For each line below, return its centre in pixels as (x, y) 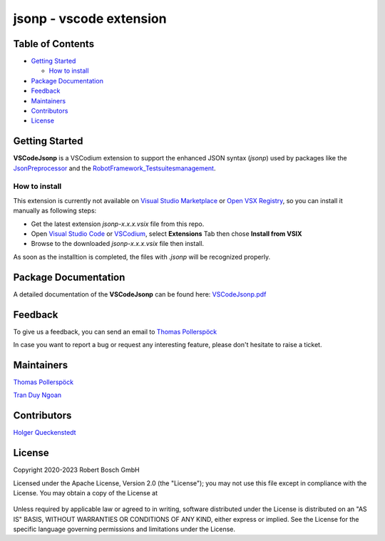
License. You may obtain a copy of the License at (86, 493)
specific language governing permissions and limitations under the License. (124, 529)
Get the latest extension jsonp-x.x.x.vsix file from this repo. (118, 224)
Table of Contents (54, 44)
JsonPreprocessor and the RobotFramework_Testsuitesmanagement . (114, 168)
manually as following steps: (55, 211)
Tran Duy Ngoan (37, 395)
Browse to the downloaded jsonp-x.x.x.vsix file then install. (118, 244)
